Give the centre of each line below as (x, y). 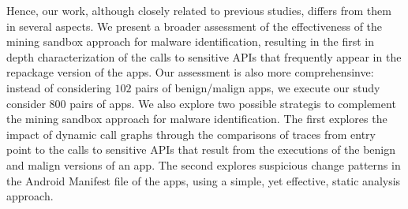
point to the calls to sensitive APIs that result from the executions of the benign (201, 149)
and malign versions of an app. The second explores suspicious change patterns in (204, 164)
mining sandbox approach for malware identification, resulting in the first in (190, 41)
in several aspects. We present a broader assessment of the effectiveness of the (195, 26)
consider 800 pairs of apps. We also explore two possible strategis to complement (201, 103)
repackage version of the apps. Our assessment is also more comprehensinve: (190, 72)
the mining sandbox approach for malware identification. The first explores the (197, 119)
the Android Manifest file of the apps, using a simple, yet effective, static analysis (204, 180)
